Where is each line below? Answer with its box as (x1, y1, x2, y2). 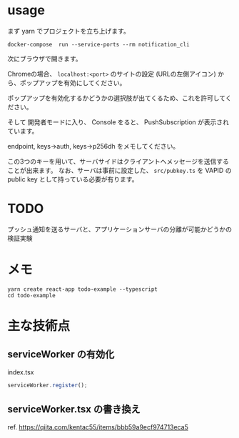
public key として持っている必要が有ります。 (7, 174, 138, 184)
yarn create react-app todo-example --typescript (7, 285, 158, 293)
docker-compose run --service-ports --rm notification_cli (7, 41, 190, 48)
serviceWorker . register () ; (7, 382, 88, 389)
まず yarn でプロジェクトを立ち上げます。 (7, 26, 130, 35)
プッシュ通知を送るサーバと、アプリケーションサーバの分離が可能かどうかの (7, 224, 232, 234)
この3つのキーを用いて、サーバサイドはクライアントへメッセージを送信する (7, 156, 230, 166)
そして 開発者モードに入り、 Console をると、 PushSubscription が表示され (7, 117, 230, 126)
